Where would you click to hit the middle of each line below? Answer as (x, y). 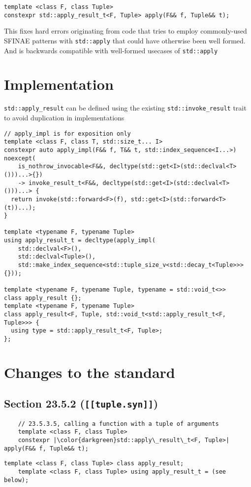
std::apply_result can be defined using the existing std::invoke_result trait (125, 108)
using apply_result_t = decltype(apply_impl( (80, 241)
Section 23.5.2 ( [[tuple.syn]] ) (81, 403)
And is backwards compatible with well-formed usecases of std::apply (111, 50)
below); (16, 480)
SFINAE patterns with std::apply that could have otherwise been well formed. (125, 40)
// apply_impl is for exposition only (67, 133)
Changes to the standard (90, 372)
